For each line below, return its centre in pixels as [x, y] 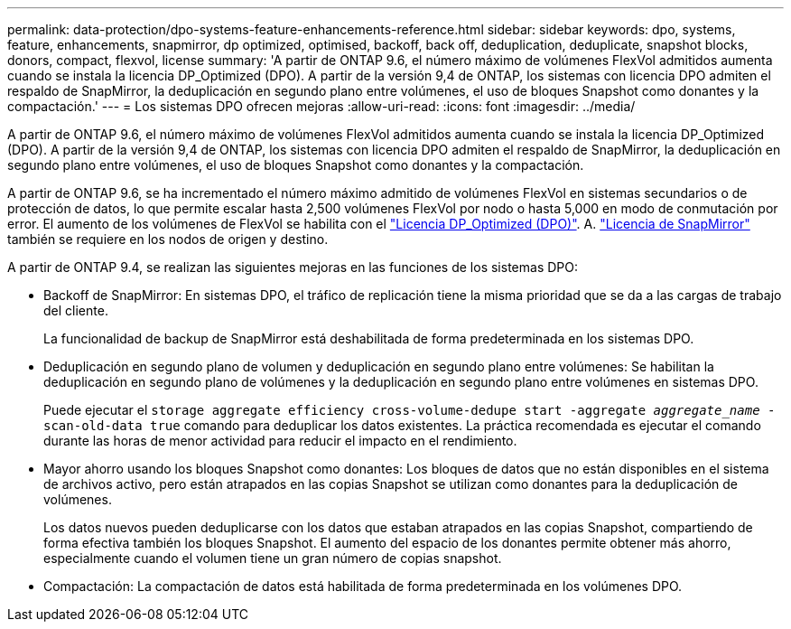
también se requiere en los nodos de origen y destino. [168, 239]
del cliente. [76, 310]
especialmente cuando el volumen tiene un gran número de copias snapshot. [273, 558]
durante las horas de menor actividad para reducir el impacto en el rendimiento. [280, 441]
